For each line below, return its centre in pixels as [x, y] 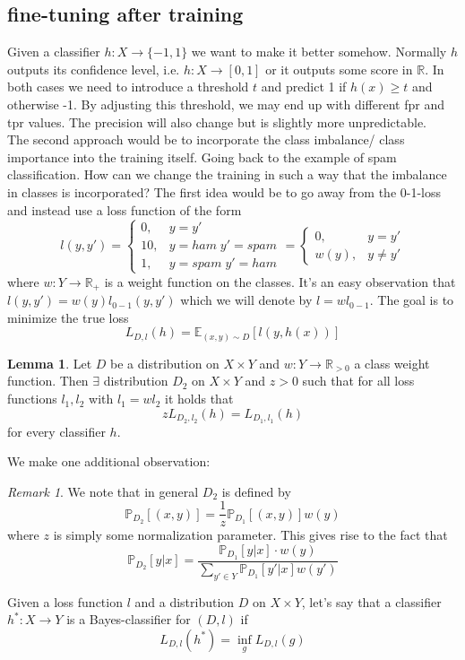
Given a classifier [54, 52]
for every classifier [56, 431]
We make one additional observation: [109, 461]
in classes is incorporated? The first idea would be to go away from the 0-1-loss [224, 191]
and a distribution [185, 601]
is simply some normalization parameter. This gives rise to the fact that [250, 535]
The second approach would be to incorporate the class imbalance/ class [206, 139]
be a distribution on [165, 363]
